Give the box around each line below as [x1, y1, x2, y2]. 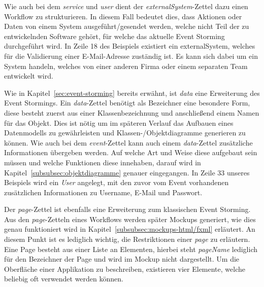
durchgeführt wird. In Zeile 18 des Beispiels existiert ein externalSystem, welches [4, 41, 255, 51]
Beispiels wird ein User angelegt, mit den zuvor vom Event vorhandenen [4, 177, 229, 188]
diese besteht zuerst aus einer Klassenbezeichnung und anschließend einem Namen [4, 107, 259, 118]
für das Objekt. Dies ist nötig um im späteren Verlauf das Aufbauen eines [4, 117, 234, 128]
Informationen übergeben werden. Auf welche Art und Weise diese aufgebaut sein [4, 147, 257, 158]
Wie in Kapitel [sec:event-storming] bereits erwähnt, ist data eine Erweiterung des [4, 87, 260, 98]
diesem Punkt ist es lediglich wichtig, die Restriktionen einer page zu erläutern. [4, 234, 250, 244]
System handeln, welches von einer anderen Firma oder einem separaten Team [4, 60, 248, 71]
